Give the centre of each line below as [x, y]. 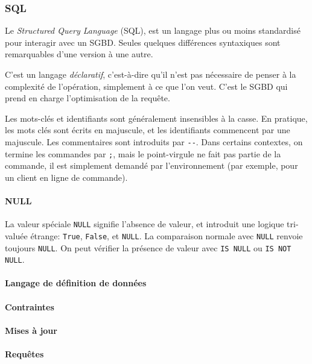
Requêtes [24, 354]
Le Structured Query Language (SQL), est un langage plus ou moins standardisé [153, 30]
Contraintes [30, 306]
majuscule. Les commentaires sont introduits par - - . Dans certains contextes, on [154, 141]
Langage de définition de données [76, 283]
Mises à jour [31, 330]
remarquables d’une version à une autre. [79, 54]
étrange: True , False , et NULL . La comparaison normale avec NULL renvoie [167, 235]
